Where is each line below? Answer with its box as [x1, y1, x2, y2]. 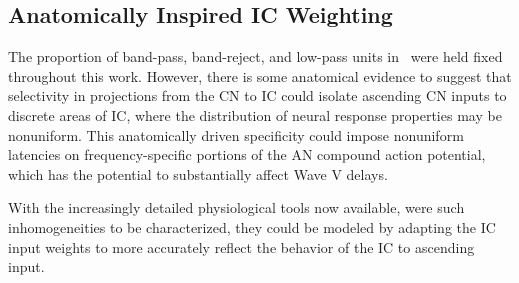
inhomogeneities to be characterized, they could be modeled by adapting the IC [8, 216, 496, 237]
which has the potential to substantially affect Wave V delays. [8, 163, 388, 184]
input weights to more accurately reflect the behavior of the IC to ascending [8, 236, 475, 257]
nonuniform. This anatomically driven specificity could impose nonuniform [8, 124, 464, 145]
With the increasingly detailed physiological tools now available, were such [8, 197, 465, 218]
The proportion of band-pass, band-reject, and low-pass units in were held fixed [8, 46, 503, 67]
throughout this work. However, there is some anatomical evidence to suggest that [8, 65, 512, 86]
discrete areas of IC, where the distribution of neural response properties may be [8, 104, 502, 125]
